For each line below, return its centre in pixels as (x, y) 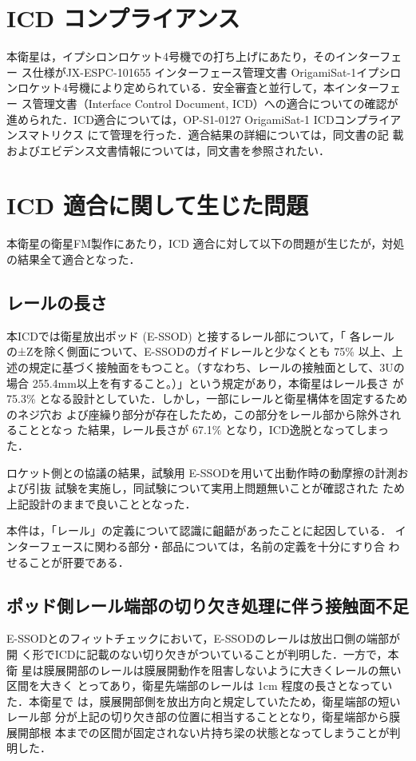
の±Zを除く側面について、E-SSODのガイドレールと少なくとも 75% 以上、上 (205, 351)
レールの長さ (57, 302)
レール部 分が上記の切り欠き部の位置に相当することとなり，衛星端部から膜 (204, 717)
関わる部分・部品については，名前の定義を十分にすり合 (240, 546)
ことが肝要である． (79, 562)
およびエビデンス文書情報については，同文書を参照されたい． (168, 150)
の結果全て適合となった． (73, 259)
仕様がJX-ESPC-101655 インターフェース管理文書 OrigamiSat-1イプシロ (217, 72)
